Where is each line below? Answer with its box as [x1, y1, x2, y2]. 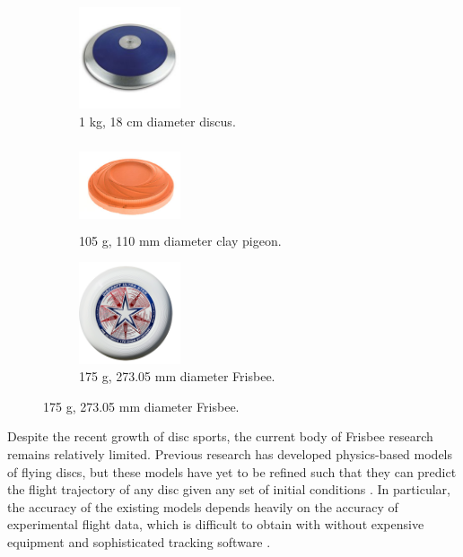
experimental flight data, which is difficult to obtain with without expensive [7, 515, 424, 534]
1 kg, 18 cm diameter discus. [79, 111, 236, 130]
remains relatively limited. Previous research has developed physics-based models [7, 444, 453, 463]
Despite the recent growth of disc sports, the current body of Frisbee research [7, 427, 433, 446]
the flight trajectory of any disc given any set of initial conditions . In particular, [7, 480, 450, 499]
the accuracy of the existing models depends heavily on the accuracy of [7, 497, 398, 516]
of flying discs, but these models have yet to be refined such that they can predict [7, 462, 457, 481]
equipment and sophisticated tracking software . [7, 532, 271, 551]
